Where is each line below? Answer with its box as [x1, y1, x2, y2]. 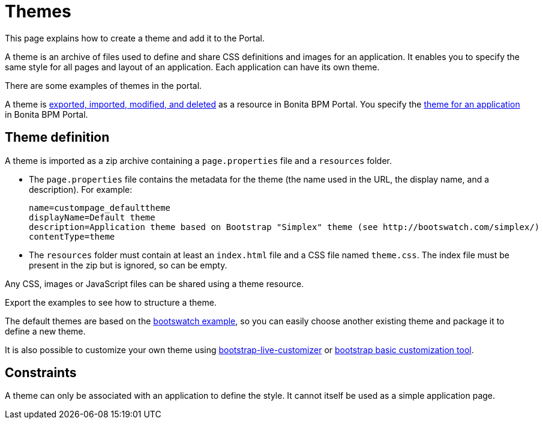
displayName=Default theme [29, 212, 155, 222]
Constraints [5, 365, 77, 381]
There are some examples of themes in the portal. [5, 80, 202, 91]
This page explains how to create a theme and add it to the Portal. [5, 32, 265, 43]
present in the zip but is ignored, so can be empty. [29, 259, 227, 270]
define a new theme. [5, 326, 86, 336]
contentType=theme [29, 231, 115, 241]
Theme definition [5, 130, 110, 145]
